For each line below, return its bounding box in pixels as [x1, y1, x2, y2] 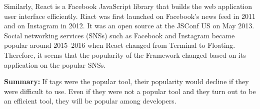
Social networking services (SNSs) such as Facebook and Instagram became [4, 30, 235, 40]
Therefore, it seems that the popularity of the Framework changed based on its [4, 49, 246, 60]
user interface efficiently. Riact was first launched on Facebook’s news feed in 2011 [4, 10, 255, 21]
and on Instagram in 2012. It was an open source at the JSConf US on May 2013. [4, 20, 254, 31]
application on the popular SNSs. [4, 59, 106, 70]
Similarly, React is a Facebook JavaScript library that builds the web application [4, 1, 252, 11]
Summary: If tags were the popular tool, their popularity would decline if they [4, 76, 249, 87]
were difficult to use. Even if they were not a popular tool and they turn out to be [4, 86, 256, 96]
